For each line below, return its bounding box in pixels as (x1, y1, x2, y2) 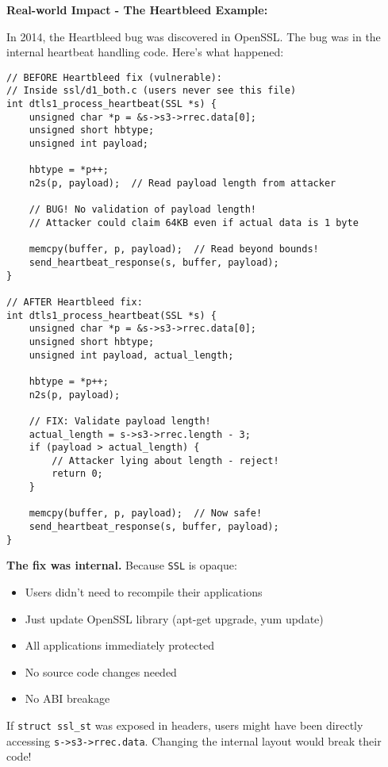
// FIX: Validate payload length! (29, 415, 211, 427)
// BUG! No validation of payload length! (29, 204, 256, 216)
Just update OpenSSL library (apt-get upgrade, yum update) (25, 610, 324, 627)
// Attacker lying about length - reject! (52, 454, 279, 466)
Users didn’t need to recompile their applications (25, 584, 263, 600)
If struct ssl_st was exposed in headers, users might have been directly (6, 717, 363, 734)
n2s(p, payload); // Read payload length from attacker (29, 178, 336, 190)
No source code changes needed (25, 663, 177, 680)
